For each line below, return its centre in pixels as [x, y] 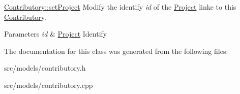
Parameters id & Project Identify [56, 34]
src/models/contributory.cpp [49, 85]
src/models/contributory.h [45, 68]
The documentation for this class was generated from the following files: [116, 51]
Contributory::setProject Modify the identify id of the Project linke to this [120, 7]
